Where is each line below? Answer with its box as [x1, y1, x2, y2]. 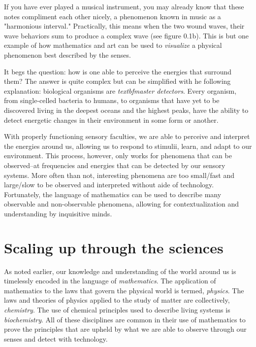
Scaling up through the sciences [4, 237, 224, 257]
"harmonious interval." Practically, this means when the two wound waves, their [4, 21, 245, 31]
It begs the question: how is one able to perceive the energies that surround [4, 66, 232, 76]
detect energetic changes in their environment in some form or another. [4, 114, 219, 125]
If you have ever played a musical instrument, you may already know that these [4, 1, 244, 11]
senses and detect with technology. [4, 333, 108, 344]
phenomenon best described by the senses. [4, 49, 131, 60]
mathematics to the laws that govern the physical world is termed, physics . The [4, 285, 244, 295]
